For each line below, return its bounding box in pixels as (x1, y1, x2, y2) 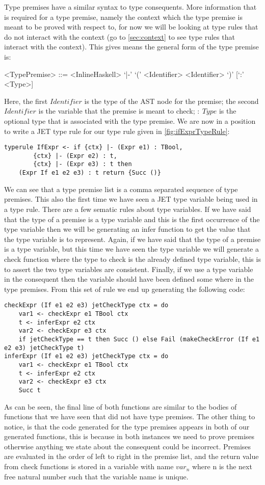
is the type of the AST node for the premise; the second (84, 95, 259, 106)
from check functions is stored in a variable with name (4, 461, 174, 472)
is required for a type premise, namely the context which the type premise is (4, 11, 243, 22)
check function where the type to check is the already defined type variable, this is (4, 253, 261, 264)
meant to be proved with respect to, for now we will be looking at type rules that (4, 21, 258, 32)
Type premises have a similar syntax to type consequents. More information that (4, 2, 257, 12)
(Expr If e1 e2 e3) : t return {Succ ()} (18, 169, 161, 177)
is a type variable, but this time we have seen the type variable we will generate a (4, 244, 259, 254)
